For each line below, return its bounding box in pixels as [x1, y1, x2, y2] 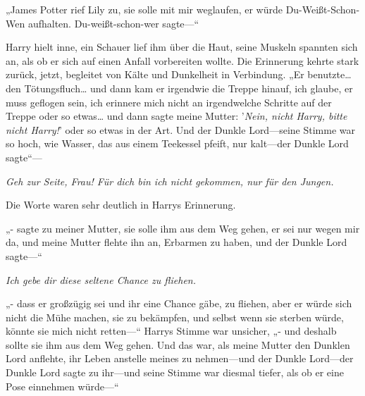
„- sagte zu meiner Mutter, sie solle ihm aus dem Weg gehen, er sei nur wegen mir [6, 221, 360, 235]
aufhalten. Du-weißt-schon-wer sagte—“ [27, 16, 199, 30]
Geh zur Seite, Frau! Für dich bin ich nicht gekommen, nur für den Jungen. [6, 173, 334, 188]
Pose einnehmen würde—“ [6, 378, 119, 393]
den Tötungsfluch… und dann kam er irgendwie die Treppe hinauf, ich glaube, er [6, 80, 353, 95]
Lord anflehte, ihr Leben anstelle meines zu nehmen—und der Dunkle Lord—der [6, 351, 354, 366]
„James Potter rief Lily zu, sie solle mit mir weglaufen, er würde [6, 2, 283, 16]
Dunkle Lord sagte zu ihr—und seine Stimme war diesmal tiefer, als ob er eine [6, 365, 344, 380]
